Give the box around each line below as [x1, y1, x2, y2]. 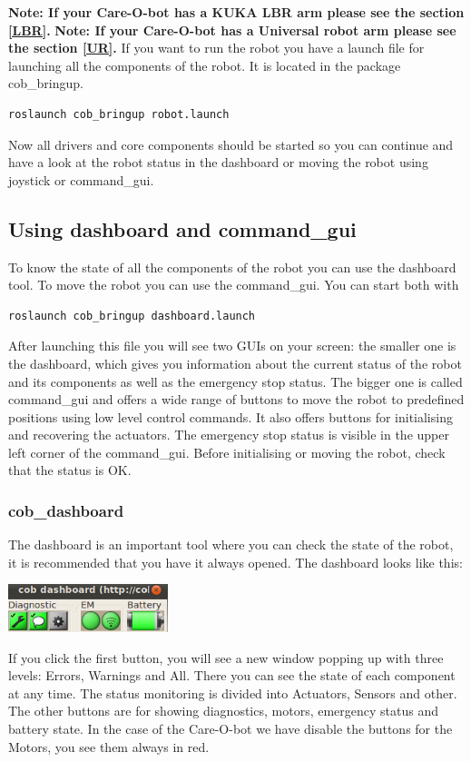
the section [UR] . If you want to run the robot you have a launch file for [8, 38, 425, 57]
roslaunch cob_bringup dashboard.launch [8, 309, 256, 322]
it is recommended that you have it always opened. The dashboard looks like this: [8, 552, 463, 571]
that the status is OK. [8, 460, 132, 480]
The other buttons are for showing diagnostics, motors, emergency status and [8, 701, 438, 720]
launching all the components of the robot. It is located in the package [8, 55, 401, 74]
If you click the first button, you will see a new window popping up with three [8, 648, 444, 667]
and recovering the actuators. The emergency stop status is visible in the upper [8, 425, 449, 444]
